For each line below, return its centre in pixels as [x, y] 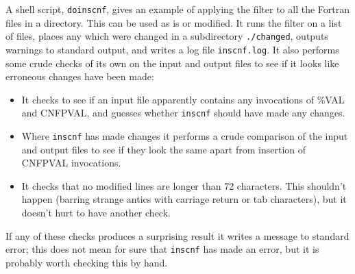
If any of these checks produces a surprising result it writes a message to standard [177, 235]
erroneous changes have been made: [80, 76]
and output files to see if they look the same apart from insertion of [163, 149]
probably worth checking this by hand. [87, 262]
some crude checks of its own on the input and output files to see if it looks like [172, 63]
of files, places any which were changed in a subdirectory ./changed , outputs [167, 36]
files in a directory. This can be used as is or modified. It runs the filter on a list [174, 22]
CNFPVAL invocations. [71, 163]
